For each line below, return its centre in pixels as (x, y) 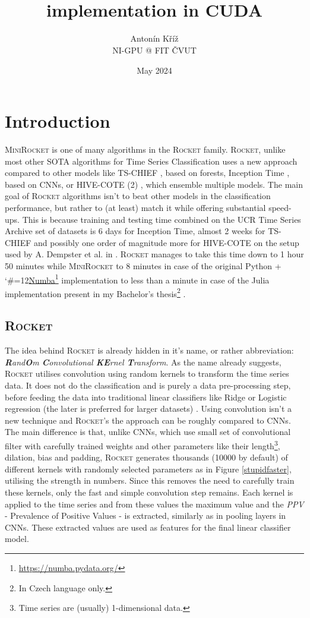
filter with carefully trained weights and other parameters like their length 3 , (143, 445)
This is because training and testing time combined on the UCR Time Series (162, 219)
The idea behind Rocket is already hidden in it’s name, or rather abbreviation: (149, 350)
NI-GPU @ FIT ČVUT (154, 50)
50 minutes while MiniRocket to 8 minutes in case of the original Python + (143, 265)
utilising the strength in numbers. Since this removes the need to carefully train (150, 480)
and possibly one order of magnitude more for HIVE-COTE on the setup (166, 242)
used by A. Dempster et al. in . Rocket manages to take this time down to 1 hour (154, 254)
